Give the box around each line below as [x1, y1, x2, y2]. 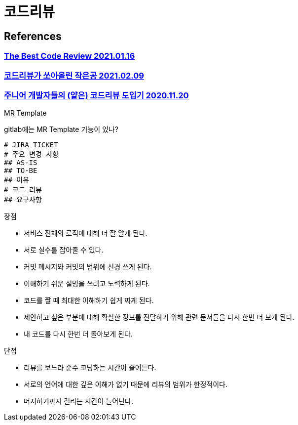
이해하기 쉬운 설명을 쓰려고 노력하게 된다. [24, 279, 150, 288]
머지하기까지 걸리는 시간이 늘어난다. [24, 397, 133, 406]
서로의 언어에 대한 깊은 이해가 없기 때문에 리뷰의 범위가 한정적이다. [24, 380, 227, 389]
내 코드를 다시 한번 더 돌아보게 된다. [24, 330, 133, 339]
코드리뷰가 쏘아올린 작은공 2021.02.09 [4, 70, 144, 81]
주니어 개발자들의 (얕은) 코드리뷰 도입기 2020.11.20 [4, 90, 189, 100]
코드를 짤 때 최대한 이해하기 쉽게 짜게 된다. [24, 296, 154, 305]
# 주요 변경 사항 [4, 150, 59, 159]
